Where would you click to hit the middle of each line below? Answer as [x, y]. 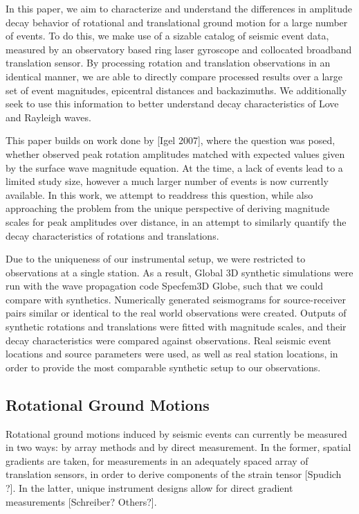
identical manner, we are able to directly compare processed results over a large [174, 76]
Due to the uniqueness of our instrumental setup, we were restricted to [156, 259]
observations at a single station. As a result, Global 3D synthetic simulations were [179, 272]
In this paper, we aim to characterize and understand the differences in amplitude [179, 8]
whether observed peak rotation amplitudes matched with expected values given [175, 153]
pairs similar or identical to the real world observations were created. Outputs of [176, 313]
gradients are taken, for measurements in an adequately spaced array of [157, 460]
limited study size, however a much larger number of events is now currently [167, 181]
